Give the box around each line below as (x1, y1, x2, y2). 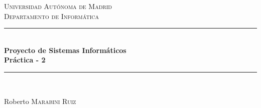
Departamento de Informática (4, 10, 99, 21)
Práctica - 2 (4, 54, 46, 65)
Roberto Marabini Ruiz (4, 95, 76, 106)
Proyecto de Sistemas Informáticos (4, 44, 126, 55)
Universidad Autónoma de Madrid (4, 1, 112, 11)
